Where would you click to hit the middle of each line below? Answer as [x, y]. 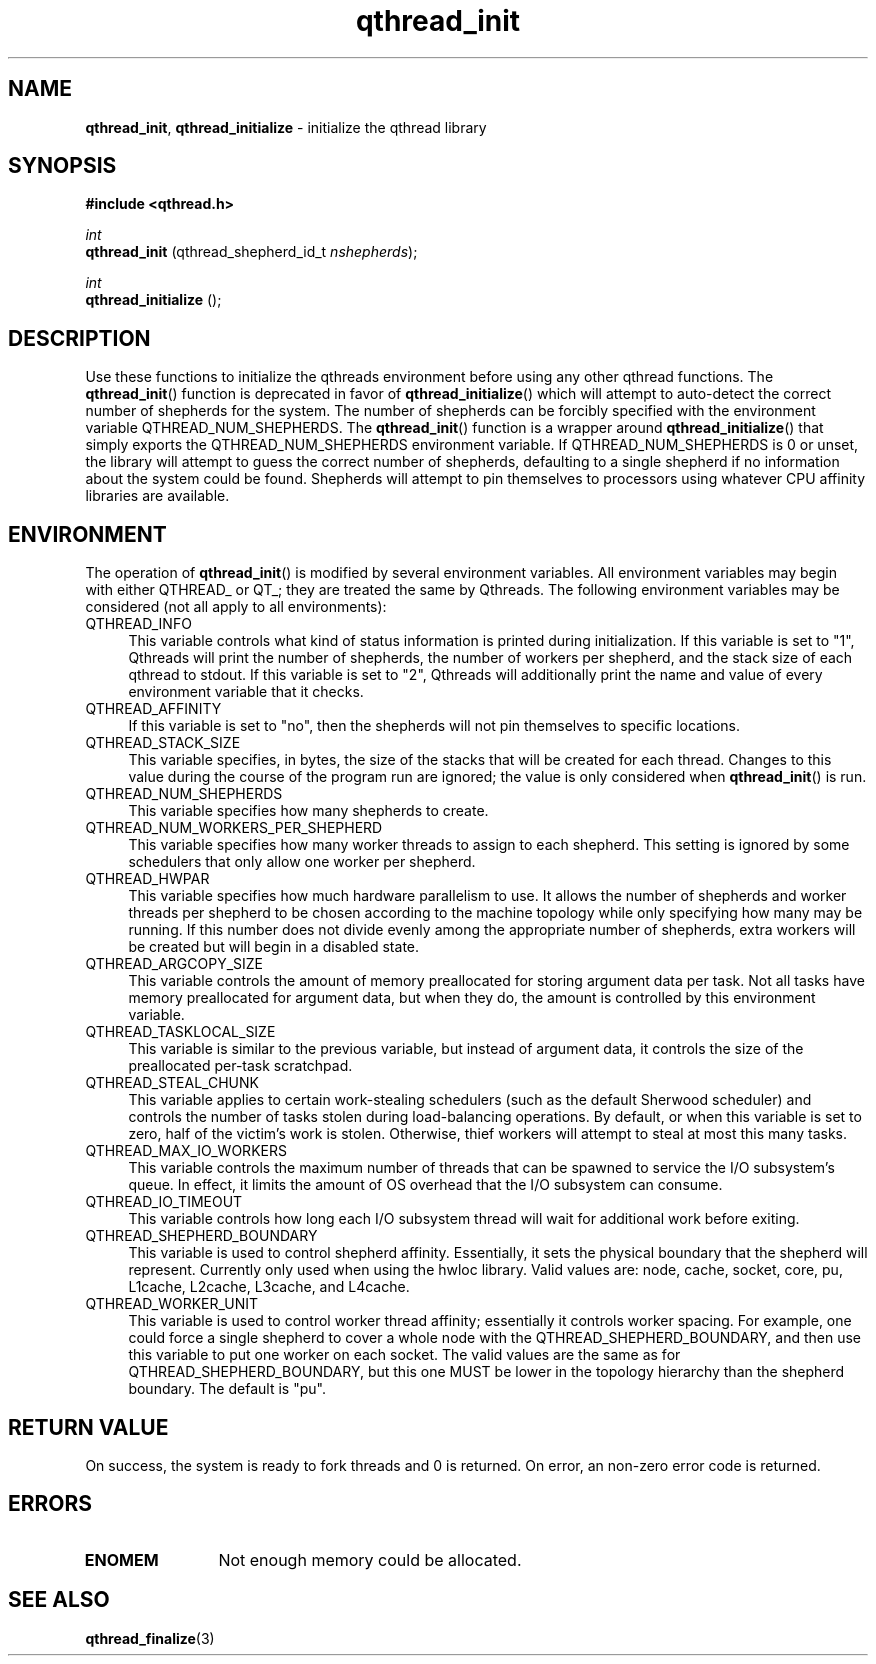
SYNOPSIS [62, 166]
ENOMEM [121, 1559]
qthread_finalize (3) [150, 1638]
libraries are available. [157, 496]
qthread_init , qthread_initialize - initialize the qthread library [286, 127]
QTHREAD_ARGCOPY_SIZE [174, 964]
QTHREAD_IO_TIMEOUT [164, 1202]
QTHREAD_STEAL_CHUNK [172, 1083]
